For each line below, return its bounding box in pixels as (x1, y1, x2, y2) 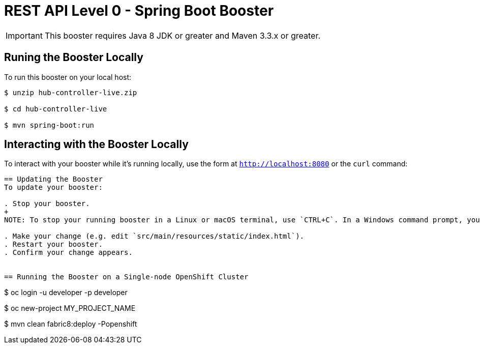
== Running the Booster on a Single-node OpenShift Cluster (4, 273, 249, 281)
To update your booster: (4, 183, 103, 192)
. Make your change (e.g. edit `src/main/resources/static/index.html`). (4, 232, 305, 241)
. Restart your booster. (4, 240, 103, 249)
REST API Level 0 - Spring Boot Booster (4, 2, 274, 19)
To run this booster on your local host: (4, 72, 132, 81)
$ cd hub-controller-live (4, 104, 107, 113)
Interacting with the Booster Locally (4, 138, 189, 151)
